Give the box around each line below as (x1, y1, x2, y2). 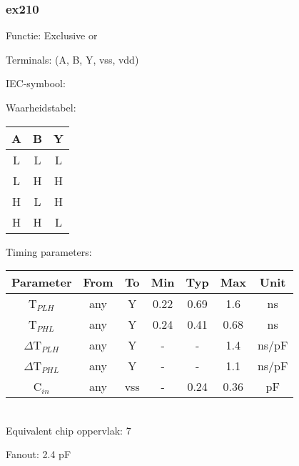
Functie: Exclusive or (6, 28, 98, 43)
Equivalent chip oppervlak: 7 (6, 422, 131, 437)
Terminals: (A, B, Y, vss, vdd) (6, 51, 139, 66)
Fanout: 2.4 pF (6, 447, 71, 462)
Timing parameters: (6, 244, 92, 259)
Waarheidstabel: (6, 100, 76, 114)
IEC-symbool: (6, 76, 66, 91)
